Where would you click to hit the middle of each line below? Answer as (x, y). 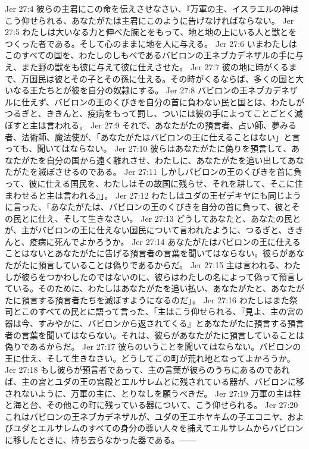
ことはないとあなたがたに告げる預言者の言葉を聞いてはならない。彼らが (146, 253)
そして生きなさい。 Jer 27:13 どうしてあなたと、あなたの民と (182, 218)
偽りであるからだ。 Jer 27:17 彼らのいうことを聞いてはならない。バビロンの (153, 346)
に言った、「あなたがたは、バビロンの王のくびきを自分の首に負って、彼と (148, 207)
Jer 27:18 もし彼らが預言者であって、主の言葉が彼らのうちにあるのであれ (147, 370)
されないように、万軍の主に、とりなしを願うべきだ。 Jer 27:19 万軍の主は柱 (153, 393)
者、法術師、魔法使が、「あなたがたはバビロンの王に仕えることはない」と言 (153, 136)
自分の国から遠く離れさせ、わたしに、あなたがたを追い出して (167, 160)
